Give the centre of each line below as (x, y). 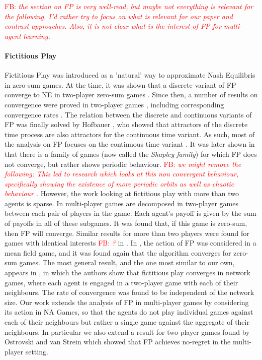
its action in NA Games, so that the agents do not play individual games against (129, 312)
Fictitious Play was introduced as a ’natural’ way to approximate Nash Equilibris (130, 75)
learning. (37, 36)
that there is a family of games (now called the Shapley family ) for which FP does (131, 154)
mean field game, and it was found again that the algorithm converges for (118, 252)
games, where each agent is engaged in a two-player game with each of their (121, 282)
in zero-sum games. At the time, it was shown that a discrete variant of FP (120, 84)
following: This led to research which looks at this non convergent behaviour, (122, 174)
